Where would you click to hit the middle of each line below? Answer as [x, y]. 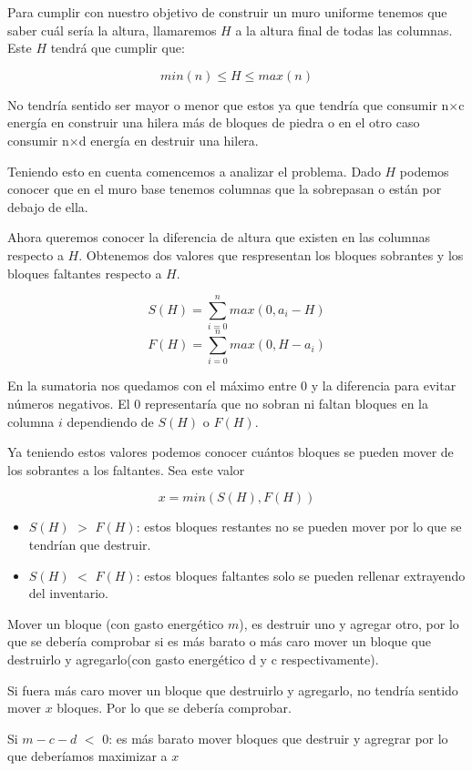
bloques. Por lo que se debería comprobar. [174, 708]
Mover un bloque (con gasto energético [116, 623]
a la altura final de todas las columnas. [344, 30]
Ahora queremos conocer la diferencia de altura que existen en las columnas [219, 237]
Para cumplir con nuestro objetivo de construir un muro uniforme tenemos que [227, 12]
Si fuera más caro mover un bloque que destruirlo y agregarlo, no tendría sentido [233, 690]
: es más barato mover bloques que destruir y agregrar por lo [278, 738]
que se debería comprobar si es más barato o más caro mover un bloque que [219, 641]
